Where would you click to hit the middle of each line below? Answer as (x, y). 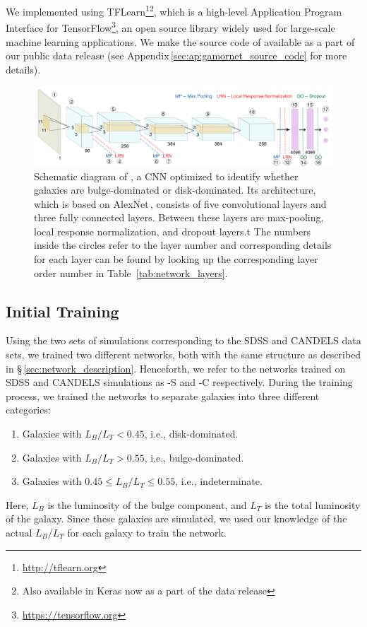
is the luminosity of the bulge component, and (147, 504)
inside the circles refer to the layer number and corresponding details (183, 245)
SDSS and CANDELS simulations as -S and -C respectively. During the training (179, 382)
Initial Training (62, 311)
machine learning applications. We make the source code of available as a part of (180, 41)
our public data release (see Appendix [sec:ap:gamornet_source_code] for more (176, 55)
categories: (28, 410)
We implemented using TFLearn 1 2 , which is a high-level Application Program (174, 10)
